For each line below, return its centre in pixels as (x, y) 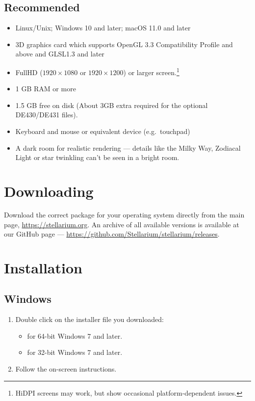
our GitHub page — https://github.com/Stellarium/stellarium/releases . (112, 234)
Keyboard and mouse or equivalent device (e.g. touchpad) (103, 131)
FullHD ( (29, 72)
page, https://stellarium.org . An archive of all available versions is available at (122, 224)
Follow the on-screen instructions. (66, 369)
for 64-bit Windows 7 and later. (75, 335)
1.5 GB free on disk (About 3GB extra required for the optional (112, 105)
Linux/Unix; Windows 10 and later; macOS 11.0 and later (103, 28)
